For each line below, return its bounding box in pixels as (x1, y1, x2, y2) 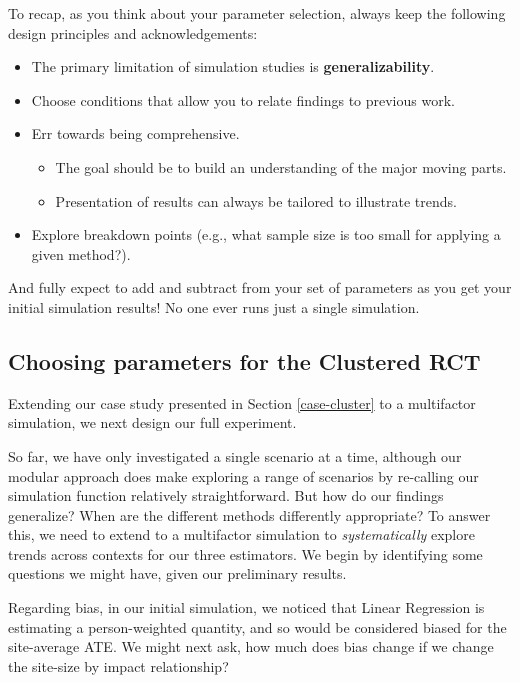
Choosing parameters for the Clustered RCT (8, 345, 481, 376)
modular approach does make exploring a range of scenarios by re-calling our (8, 465, 479, 486)
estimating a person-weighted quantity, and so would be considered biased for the (8, 616, 507, 637)
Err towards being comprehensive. (31, 123, 240, 144)
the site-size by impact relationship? (8, 655, 229, 676)
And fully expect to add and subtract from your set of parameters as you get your (8, 277, 512, 298)
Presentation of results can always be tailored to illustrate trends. (55, 190, 458, 211)
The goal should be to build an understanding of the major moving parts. (55, 156, 507, 177)
